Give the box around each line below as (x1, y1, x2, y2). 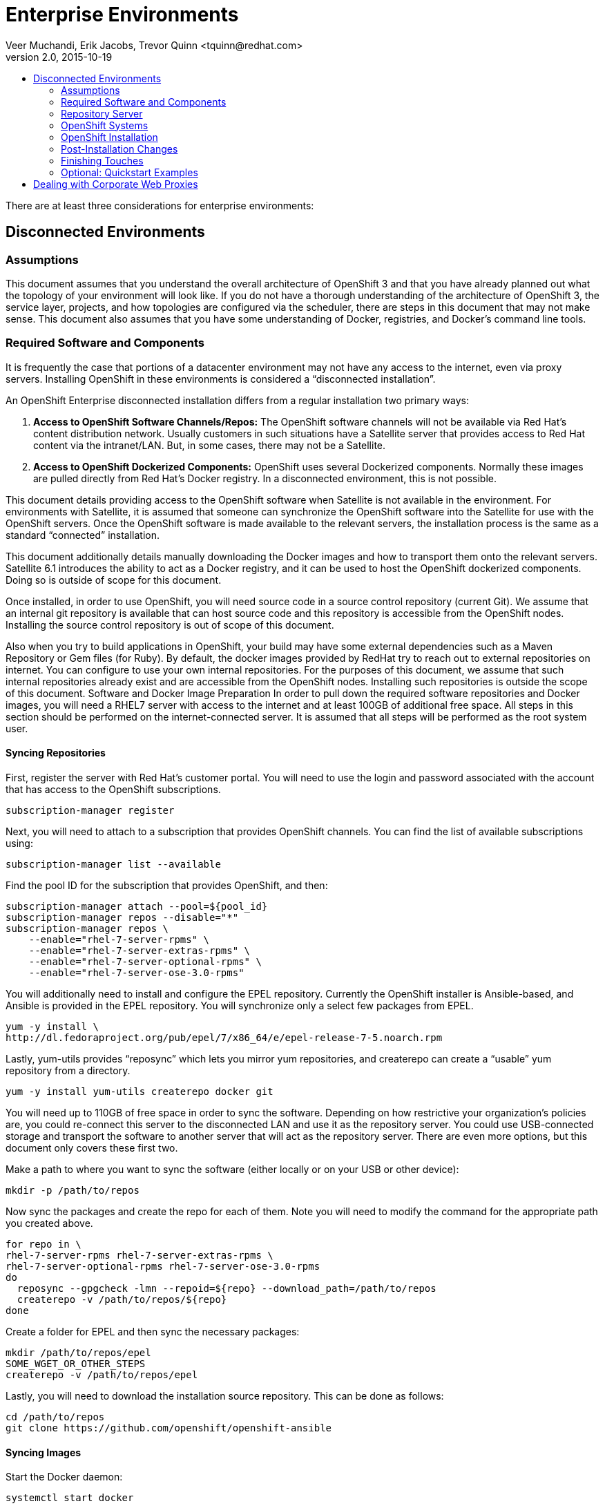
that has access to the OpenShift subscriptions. (6, 783, 221, 795)
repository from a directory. (6, 1064, 131, 1076)
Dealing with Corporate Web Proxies (33, 178, 198, 190)
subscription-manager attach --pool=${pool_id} (6, 900, 268, 912)
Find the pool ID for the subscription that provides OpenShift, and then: (6, 879, 328, 891)
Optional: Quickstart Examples (61, 166, 198, 178)
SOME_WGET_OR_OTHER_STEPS (6, 1357, 146, 1369)
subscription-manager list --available (6, 858, 221, 870)
